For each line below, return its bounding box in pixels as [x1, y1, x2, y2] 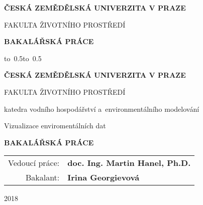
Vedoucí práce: [8, 157, 60, 169]
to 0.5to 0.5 [4, 53, 42, 63]
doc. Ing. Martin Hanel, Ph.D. [67, 157, 191, 169]
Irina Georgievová [67, 171, 140, 183]
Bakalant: [25, 171, 60, 183]
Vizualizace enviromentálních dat [4, 120, 106, 131]
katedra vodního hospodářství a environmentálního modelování [4, 103, 199, 114]
